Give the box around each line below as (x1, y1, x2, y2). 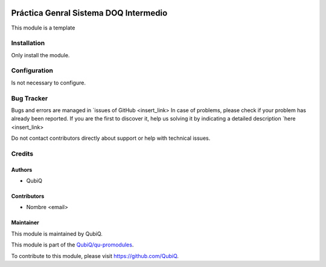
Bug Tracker (11, 94, 48, 102)
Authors (11, 166, 33, 173)
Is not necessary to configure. (11, 79, 86, 86)
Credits (11, 149, 33, 158)
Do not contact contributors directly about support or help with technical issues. (11, 134, 211, 142)
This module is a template (11, 24, 75, 31)
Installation (11, 39, 45, 48)
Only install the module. (11, 51, 70, 58)
